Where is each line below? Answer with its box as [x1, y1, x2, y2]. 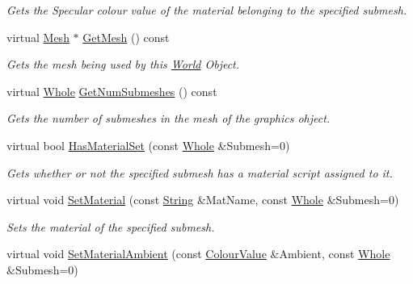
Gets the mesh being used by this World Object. [6, 56, 240, 73]
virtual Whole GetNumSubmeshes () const [6, 82, 217, 99]
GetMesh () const [82, 28, 170, 45]
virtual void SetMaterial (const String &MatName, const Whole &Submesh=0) [6, 191, 399, 208]
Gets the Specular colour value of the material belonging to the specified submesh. [6, 2, 407, 18]
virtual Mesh [6, 28, 70, 45]
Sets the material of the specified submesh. [6, 218, 215, 235]
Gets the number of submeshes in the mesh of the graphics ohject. [6, 110, 331, 127]
